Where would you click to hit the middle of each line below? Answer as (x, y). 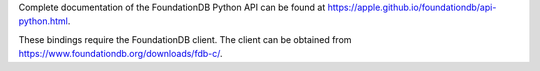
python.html (43, 21)
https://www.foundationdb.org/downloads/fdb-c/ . (121, 54)
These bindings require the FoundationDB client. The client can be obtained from (185, 39)
